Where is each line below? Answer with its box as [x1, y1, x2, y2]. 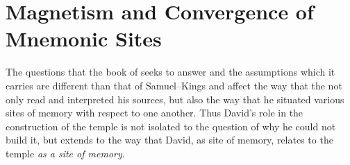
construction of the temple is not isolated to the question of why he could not [6, 119, 336, 133]
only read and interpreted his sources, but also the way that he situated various [6, 92, 344, 106]
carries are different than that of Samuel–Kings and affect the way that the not [6, 78, 342, 92]
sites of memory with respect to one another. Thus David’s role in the [6, 105, 303, 120]
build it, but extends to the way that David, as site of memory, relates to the [6, 132, 333, 147]
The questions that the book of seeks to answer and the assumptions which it [6, 64, 335, 79]
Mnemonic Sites [6, 24, 162, 53]
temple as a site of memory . [6, 146, 125, 160]
